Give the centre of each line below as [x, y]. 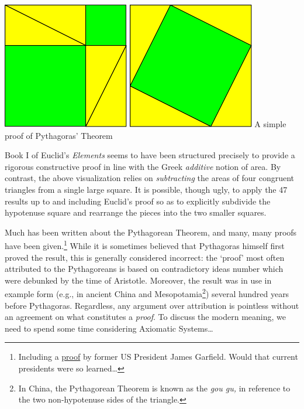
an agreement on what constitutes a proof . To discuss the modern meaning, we [145, 317]
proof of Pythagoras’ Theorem [59, 135]
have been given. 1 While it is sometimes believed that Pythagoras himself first [145, 245]
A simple [270, 124]
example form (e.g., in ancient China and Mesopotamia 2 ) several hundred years [147, 293]
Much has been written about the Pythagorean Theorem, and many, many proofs [151, 232]
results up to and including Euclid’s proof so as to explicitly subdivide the [138, 201]
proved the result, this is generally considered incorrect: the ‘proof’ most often [145, 257]
